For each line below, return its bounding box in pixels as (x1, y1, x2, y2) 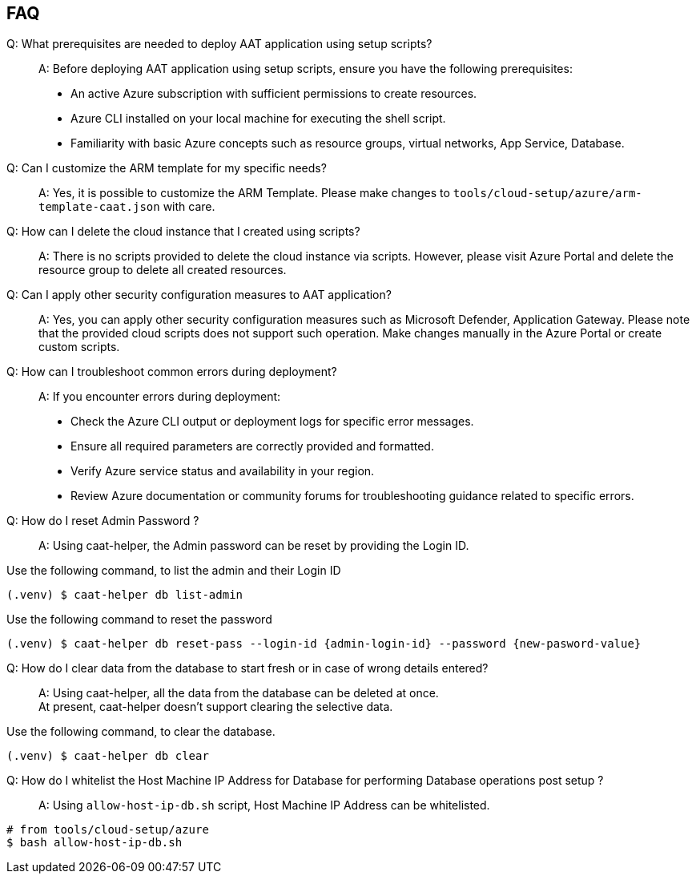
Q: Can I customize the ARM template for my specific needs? (6, 161, 327, 176)
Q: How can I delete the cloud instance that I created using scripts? (6, 224, 360, 239)
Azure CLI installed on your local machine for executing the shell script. (70, 111, 446, 126)
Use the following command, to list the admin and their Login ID (6, 563, 341, 578)
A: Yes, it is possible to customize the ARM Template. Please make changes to (38, 186, 450, 200)
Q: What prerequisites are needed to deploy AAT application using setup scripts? (6, 37, 432, 51)
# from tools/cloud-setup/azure (6, 823, 209, 837)
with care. (163, 200, 215, 214)
